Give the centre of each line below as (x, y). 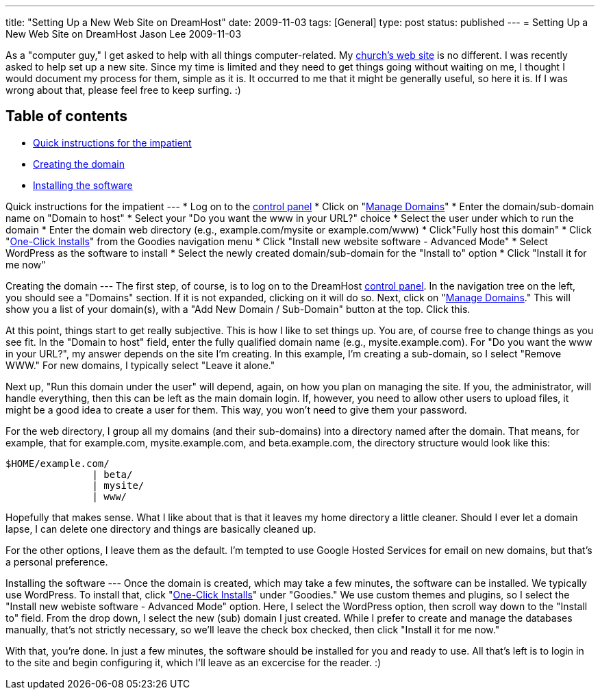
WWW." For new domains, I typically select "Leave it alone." (140, 365)
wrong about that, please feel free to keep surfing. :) (123, 90)
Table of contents (66, 116)
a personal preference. (57, 561)
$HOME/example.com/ (58, 463)
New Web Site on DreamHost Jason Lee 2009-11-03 (124, 34)
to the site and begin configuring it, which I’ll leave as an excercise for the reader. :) (193, 662)
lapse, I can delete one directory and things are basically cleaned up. (161, 529)
